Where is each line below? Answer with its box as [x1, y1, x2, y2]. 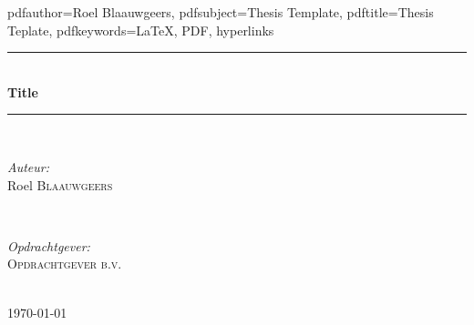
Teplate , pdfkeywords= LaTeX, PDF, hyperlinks [7, 20, 274, 39]
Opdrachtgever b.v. [7, 254, 122, 273]
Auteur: [7, 157, 50, 176]
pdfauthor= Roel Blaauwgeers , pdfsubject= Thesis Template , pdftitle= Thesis [7, 3, 434, 21]
